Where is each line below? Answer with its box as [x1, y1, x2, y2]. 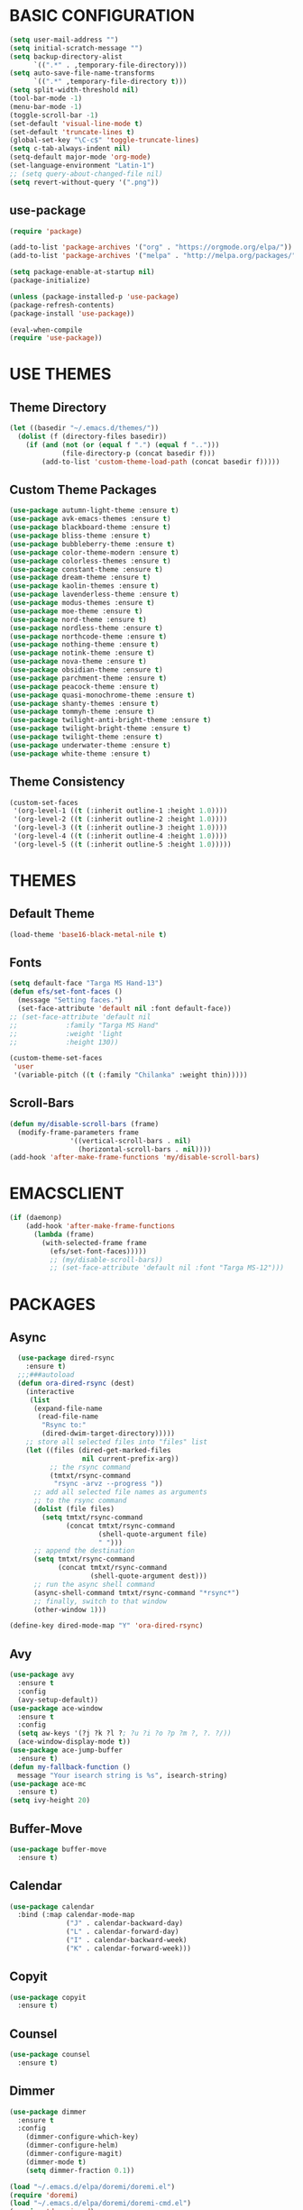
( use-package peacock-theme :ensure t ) [9, 682, 160, 691]
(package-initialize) [9, 276, 91, 285]
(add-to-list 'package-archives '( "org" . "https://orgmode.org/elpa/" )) [9, 243, 293, 252]
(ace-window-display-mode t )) [17, 1738, 131, 1747]
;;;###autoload [17, 1371, 75, 1380]
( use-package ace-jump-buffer [9, 1746, 124, 1755]
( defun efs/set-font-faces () [9, 987, 124, 996]
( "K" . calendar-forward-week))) [66, 1944, 192, 1953]
